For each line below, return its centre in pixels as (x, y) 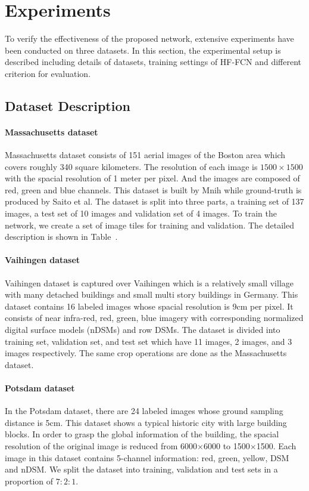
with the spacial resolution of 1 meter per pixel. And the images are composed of (152, 178)
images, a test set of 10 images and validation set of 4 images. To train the (141, 213)
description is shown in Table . (61, 237)
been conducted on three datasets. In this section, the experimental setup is (143, 50)
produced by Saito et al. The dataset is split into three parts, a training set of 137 (154, 201)
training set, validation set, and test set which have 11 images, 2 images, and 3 (149, 341)
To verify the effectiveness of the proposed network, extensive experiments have (149, 38)
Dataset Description (68, 105)
